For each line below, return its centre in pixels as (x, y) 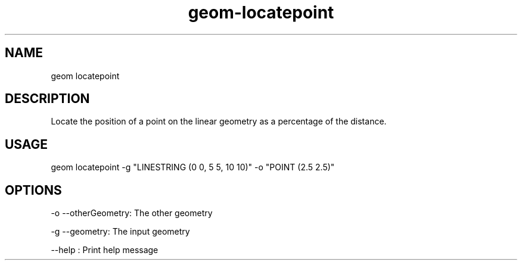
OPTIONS (33, 190)
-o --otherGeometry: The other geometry (132, 213)
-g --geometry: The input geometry (120, 232)
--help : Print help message (105, 250)
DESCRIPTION (47, 99)
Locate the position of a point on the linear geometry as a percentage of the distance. (219, 121)
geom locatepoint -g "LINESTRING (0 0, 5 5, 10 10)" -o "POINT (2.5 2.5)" (193, 167)
